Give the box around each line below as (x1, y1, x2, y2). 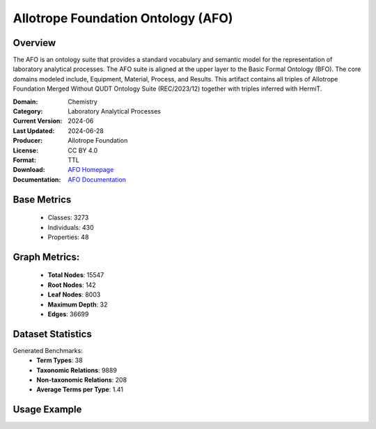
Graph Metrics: (13, 251, 80, 263)
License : (13, 146, 38, 155)
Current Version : (13, 117, 63, 125)
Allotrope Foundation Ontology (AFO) (13, 10, 233, 26)
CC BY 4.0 (68, 146, 98, 155)
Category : (13, 107, 43, 116)
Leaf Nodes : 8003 (47, 290, 101, 299)
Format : (13, 155, 36, 164)
